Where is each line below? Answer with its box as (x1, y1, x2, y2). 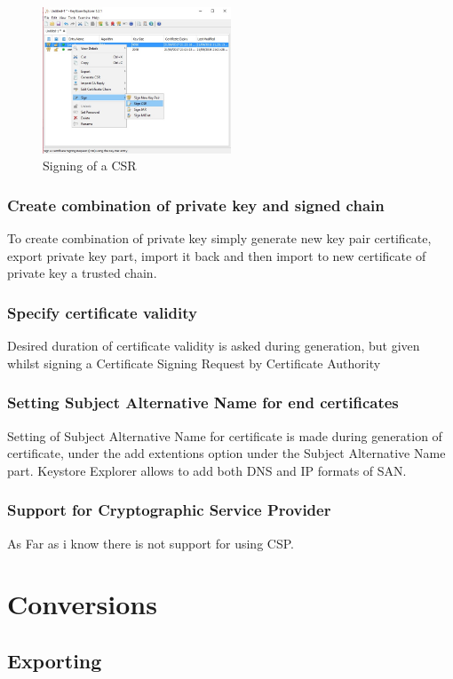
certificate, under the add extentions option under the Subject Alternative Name (7, 444, 446, 462)
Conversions (7, 586, 157, 622)
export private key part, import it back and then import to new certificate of (7, 246, 426, 264)
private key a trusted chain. (7, 264, 157, 282)
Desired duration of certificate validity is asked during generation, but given (7, 336, 420, 355)
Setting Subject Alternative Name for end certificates (7, 391, 399, 414)
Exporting (7, 647, 102, 675)
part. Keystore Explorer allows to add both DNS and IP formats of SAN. (7, 461, 407, 479)
